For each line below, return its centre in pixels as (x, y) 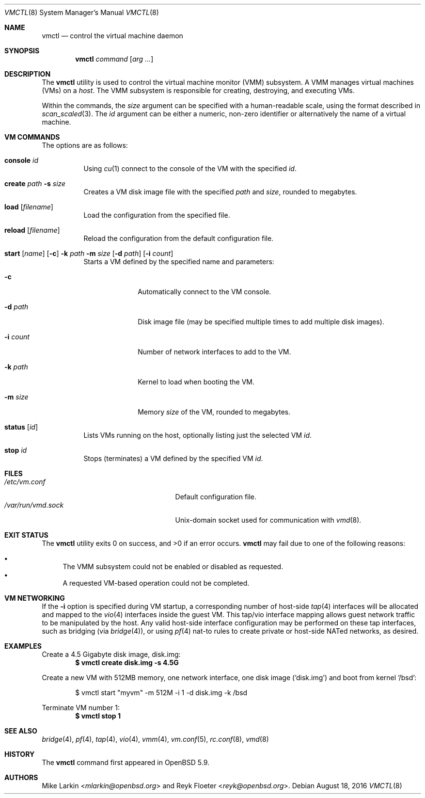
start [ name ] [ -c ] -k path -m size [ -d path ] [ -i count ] (89, 253)
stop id (16, 450)
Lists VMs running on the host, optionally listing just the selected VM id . (198, 435)
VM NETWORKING (35, 598)
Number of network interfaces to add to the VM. (214, 352)
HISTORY (20, 754)
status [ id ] (21, 427)
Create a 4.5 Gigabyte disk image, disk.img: (111, 654)
